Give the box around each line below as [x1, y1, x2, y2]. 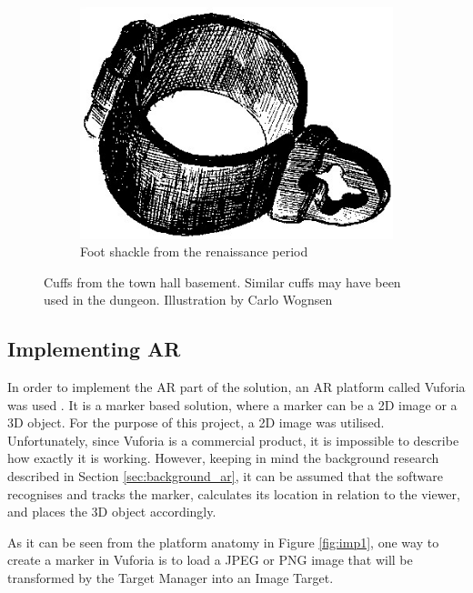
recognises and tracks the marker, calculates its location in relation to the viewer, [7, 484, 460, 503]
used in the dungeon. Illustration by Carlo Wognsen [44, 290, 333, 309]
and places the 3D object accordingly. [7, 502, 216, 521]
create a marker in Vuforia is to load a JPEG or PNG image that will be [7, 550, 413, 569]
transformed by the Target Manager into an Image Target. [7, 568, 334, 588]
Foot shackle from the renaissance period [80, 242, 308, 261]
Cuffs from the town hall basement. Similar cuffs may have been [44, 272, 401, 291]
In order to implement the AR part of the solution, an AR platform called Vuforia [7, 377, 466, 397]
